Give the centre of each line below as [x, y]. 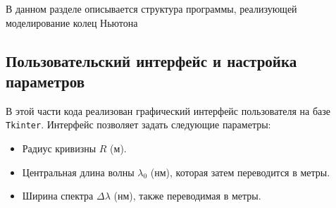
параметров [45, 81]
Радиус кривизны [59, 148]
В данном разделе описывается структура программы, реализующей [151, 8]
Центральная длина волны [78, 172]
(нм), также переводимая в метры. [187, 196]
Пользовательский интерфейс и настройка [151, 60]
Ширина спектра [58, 196]
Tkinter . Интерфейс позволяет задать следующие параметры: [138, 124]
